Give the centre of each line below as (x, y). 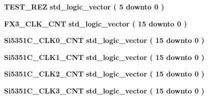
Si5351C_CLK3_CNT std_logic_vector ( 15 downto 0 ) (104, 90)
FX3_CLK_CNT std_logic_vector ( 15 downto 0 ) (95, 23)
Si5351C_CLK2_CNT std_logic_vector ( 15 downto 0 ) (104, 74)
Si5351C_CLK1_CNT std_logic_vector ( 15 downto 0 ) (104, 57)
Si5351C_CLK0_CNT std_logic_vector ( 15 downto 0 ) (104, 40)
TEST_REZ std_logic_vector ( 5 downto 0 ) (84, 6)
